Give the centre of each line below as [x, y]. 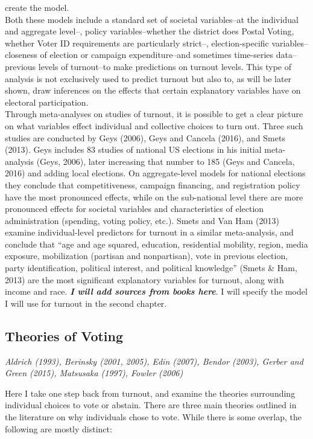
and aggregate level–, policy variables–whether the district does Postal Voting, [150, 31]
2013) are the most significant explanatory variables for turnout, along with [144, 279]
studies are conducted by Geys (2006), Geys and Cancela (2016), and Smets [145, 137]
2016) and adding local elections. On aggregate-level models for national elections [155, 173]
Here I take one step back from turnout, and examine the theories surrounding [150, 393]
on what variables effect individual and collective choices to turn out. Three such [154, 125]
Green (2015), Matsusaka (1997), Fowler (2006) [94, 373]
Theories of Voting [64, 335]
